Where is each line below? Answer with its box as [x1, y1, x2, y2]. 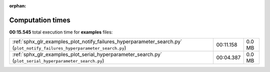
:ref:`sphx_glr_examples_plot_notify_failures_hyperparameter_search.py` [12, 38, 182, 45]
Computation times [9, 15, 70, 24]
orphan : [9, 3, 26, 8]
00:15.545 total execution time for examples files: [9, 29, 113, 35]
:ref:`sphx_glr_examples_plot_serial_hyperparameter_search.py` [12, 51, 162, 58]
